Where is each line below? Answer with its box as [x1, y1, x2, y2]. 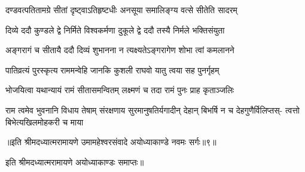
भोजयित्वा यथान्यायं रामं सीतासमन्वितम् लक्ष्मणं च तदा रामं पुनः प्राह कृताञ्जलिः [5, 84, 234, 96]
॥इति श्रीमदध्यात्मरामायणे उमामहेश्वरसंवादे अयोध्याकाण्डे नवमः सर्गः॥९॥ [5, 136, 216, 148]
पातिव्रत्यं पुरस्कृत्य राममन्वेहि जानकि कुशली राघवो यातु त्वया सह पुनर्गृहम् [5, 63, 219, 76]
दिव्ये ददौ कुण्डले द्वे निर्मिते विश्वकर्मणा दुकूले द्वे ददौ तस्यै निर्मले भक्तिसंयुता [5, 23, 225, 36]
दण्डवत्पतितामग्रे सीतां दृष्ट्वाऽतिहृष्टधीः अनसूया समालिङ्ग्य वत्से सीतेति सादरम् [5, 4, 237, 16]
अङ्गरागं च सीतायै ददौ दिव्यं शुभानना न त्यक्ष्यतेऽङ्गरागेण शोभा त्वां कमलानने [5, 44, 234, 56]
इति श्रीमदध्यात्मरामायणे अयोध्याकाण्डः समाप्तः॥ [5, 155, 144, 168]
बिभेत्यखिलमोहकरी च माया [5, 115, 84, 128]
